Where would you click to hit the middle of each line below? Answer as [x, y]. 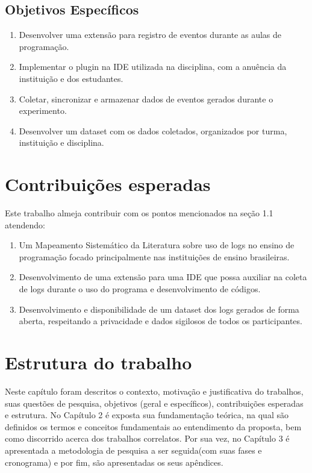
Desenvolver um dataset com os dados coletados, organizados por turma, [153, 130]
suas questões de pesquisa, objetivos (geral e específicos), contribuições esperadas [154, 403]
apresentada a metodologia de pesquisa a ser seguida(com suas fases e [133, 450]
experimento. [43, 111]
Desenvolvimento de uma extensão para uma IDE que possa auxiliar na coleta [163, 277]
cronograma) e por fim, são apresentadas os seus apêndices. [114, 462]
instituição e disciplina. [61, 143]
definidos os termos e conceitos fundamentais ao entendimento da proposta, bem [153, 426]
